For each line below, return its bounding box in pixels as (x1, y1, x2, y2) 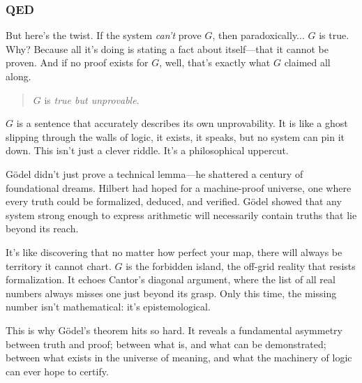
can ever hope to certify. (6, 363, 109, 378)
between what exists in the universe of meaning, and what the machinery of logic (6, 350, 352, 365)
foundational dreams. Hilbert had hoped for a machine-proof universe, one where (6, 180, 352, 195)
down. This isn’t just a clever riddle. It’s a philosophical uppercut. (6, 143, 289, 158)
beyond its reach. (6, 221, 79, 236)
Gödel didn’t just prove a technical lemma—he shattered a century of (6, 166, 303, 181)
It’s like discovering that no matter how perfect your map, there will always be (6, 244, 342, 259)
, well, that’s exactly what (159, 55, 271, 70)
